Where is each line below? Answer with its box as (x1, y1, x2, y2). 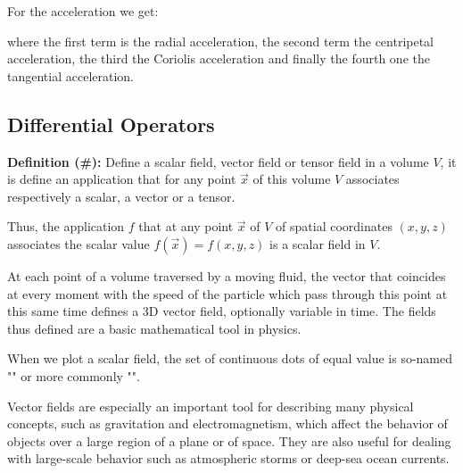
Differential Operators (7, 110, 215, 137)
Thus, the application (7, 217, 125, 236)
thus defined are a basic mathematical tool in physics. (7, 319, 302, 337)
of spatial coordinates (276, 217, 393, 236)
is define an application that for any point (7, 170, 236, 188)
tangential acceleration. (7, 66, 134, 85)
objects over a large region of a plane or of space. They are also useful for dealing (7, 431, 451, 450)
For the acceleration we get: (7, 2, 159, 20)
